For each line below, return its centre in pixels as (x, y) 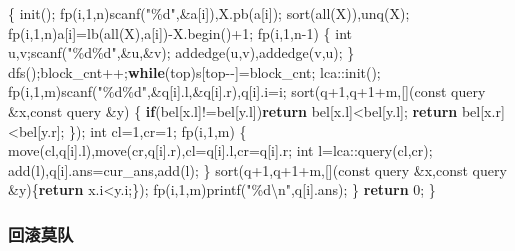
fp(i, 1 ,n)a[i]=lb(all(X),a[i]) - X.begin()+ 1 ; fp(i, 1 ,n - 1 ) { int (180, 32)
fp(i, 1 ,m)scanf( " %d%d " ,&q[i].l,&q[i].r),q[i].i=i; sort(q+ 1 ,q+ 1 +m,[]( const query (247, 91)
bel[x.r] (483, 110)
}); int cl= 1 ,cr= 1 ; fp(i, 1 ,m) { (158, 130)
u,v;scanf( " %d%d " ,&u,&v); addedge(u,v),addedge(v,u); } (181, 52)
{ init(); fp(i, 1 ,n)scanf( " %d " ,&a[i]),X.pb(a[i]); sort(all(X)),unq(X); (209, 13)
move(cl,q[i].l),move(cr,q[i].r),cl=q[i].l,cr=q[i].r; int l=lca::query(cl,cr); (220, 150)
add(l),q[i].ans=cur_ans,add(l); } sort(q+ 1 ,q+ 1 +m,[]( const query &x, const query (257, 169)
